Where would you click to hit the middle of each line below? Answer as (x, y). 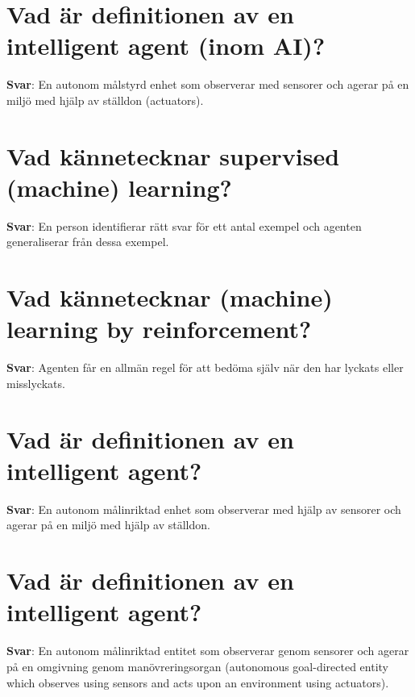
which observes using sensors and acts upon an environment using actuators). (198, 682)
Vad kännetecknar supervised (173, 155)
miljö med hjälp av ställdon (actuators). (105, 100)
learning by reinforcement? (159, 329)
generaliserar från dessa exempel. (88, 242)
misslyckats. (36, 383)
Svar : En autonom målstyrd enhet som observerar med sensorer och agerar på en (208, 84)
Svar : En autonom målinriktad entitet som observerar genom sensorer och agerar (208, 651)
